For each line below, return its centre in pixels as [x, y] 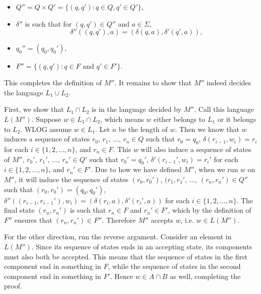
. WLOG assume [46, 129]
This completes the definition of [53, 83]
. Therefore [119, 219]
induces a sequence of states [47, 139]
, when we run [216, 169]
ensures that [33, 219]
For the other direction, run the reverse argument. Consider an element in [118, 237]
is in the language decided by [137, 109]
